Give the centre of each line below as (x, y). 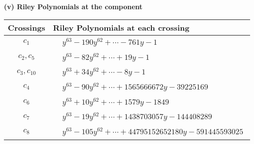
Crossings (27, 27)
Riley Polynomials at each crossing (121, 27)
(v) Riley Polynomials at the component (73, 6)
